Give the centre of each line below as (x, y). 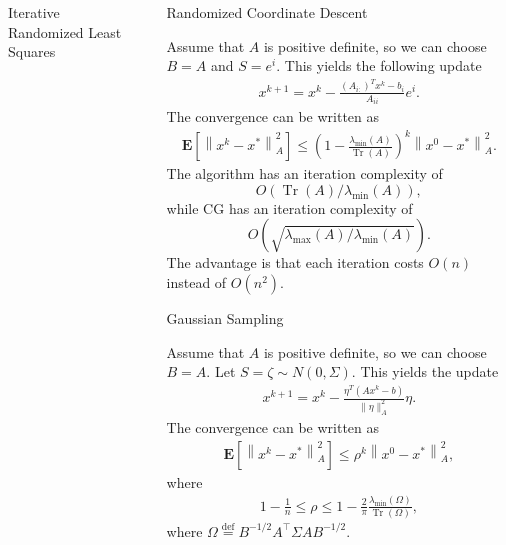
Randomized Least (65, 31)
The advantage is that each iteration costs (295, 262)
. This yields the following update (379, 65)
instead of (196, 282)
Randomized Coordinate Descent (267, 12)
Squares (32, 51)
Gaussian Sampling (225, 318)
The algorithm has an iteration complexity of (304, 173)
